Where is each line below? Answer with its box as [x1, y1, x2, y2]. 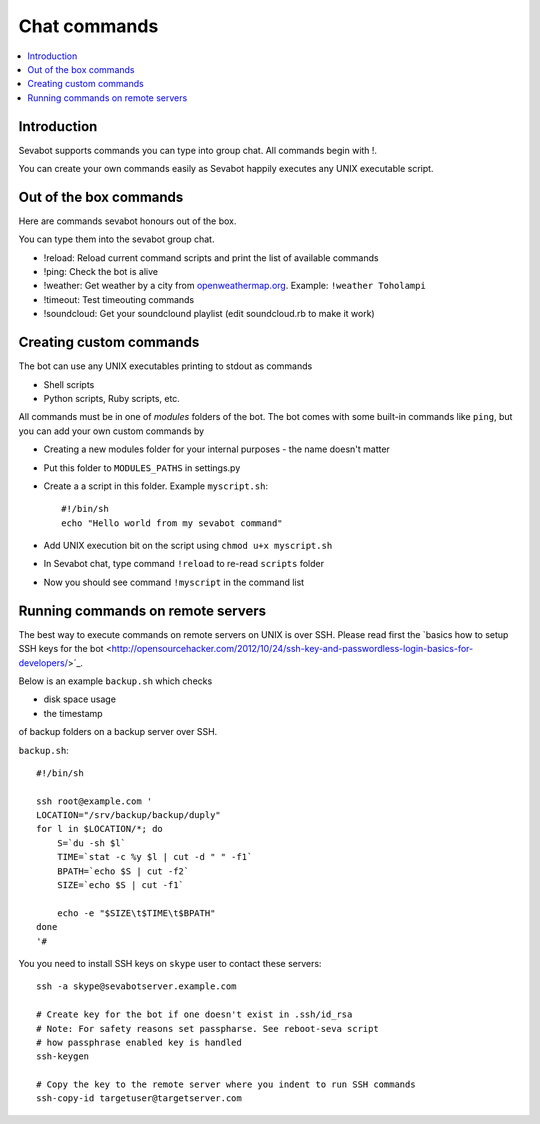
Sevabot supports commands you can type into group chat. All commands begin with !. [18, 144, 378, 156]
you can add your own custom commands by [18, 425, 205, 437]
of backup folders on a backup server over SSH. [18, 726, 218, 738]
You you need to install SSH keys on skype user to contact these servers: [18, 957, 322, 969]
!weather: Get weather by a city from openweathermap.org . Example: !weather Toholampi [43, 280, 427, 292]
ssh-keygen [36, 1051, 90, 1062]
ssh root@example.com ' [36, 795, 153, 807]
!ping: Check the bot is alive [43, 266, 159, 278]
